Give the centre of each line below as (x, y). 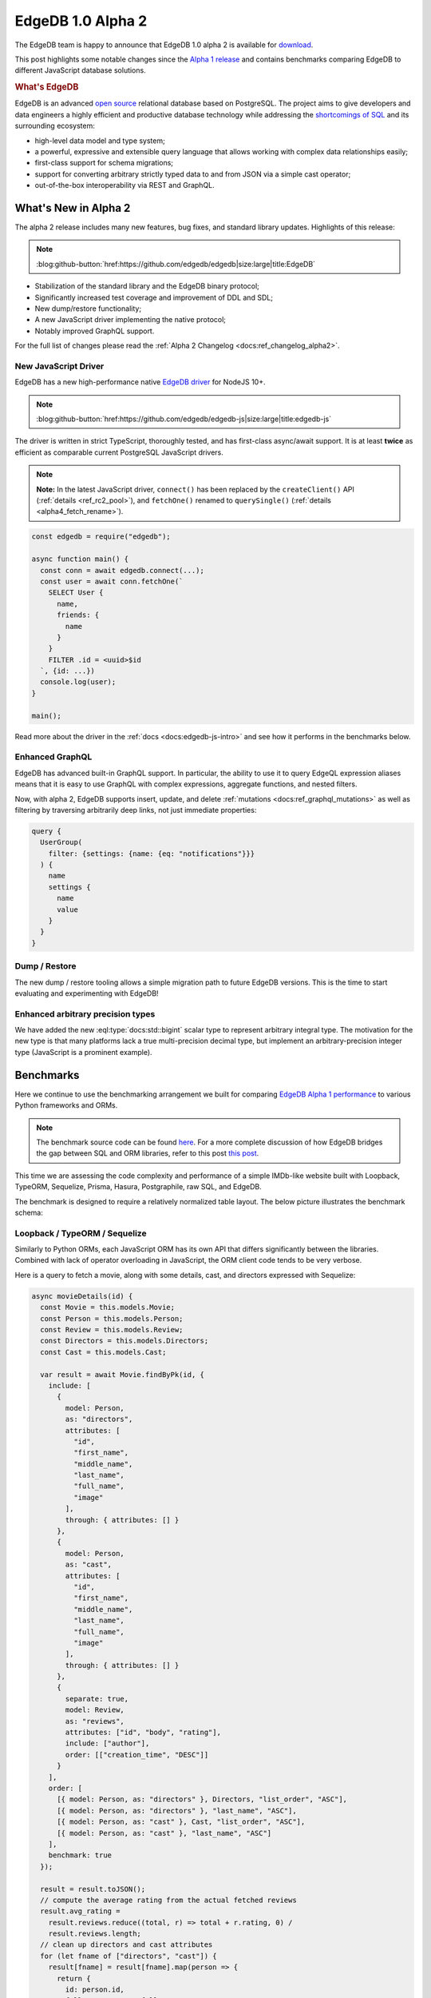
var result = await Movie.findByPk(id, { (123, 1374)
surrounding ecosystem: (55, 126)
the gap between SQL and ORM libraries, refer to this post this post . (148, 1153)
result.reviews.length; (95, 1934)
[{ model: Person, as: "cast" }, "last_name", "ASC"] (164, 1833)
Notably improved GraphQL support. (95, 331)
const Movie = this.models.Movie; (108, 1307)
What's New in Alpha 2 (73, 208)
